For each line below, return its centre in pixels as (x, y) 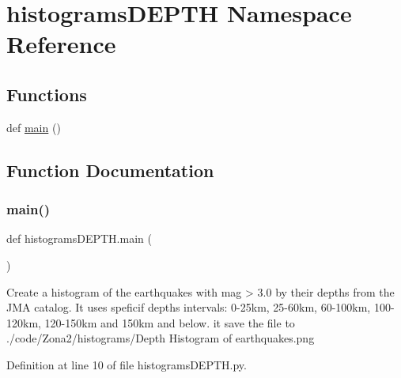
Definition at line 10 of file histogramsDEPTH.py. (127, 364)
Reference (61, 44)
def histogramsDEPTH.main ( (79, 238)
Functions (47, 94)
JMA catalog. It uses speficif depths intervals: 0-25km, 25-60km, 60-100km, (189, 307)
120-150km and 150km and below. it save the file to (170, 322)
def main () (34, 127)
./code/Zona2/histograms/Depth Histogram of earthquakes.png (161, 338)
